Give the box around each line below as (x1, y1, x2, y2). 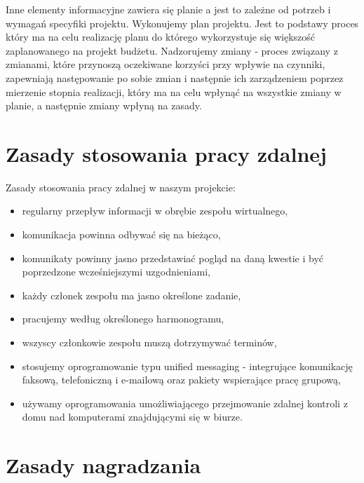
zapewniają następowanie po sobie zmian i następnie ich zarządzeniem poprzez (6, 70, 344, 85)
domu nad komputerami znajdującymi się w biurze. (22, 409, 243, 424)
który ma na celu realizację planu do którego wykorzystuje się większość (6, 29, 316, 44)
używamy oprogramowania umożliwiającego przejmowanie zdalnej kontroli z (22, 395, 348, 410)
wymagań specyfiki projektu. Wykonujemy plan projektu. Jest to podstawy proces (6, 15, 359, 30)
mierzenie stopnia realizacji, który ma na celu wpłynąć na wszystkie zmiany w (6, 84, 342, 99)
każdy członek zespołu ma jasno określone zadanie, (22, 287, 241, 302)
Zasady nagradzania (6, 451, 201, 479)
